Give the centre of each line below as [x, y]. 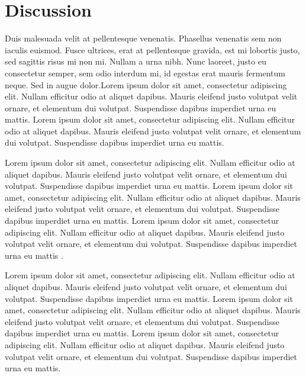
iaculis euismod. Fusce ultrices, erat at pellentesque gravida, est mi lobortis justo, [152, 49]
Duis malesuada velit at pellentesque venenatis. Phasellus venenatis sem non [143, 38]
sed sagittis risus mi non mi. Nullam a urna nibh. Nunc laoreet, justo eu [136, 61]
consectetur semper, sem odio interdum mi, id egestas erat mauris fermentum [145, 73]
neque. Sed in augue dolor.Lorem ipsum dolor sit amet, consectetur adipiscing [146, 84]
